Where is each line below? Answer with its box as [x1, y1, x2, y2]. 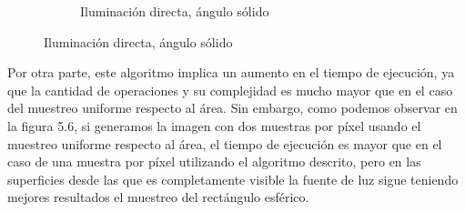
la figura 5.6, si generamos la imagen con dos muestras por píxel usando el [7, 116, 421, 135]
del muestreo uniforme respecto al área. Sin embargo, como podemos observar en [7, 98, 458, 117]
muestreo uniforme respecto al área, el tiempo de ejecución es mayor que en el [7, 134, 442, 153]
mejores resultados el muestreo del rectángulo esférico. [7, 187, 309, 207]
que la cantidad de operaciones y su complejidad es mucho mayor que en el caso [7, 80, 453, 99]
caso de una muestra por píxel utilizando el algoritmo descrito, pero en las [7, 152, 421, 171]
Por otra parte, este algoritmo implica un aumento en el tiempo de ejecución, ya [7, 63, 455, 82]
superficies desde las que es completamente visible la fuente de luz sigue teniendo [7, 169, 459, 188]
